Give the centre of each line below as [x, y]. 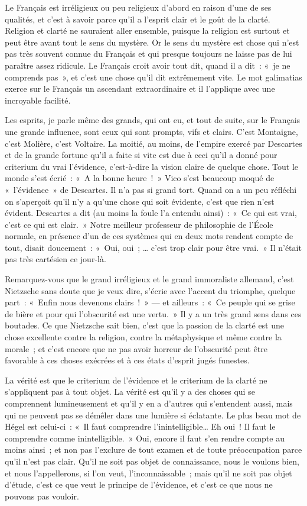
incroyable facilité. [38, 100]
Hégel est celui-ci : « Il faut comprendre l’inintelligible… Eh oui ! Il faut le [140, 426]
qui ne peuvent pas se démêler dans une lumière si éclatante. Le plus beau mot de [153, 415]
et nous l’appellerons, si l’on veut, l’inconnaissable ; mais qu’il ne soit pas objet [148, 473]
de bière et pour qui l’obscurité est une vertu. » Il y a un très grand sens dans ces [153, 313]
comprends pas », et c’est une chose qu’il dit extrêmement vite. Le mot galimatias [153, 77]
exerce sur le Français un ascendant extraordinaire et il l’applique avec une [140, 88]
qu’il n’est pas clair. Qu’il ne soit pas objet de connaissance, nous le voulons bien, [152, 461]
